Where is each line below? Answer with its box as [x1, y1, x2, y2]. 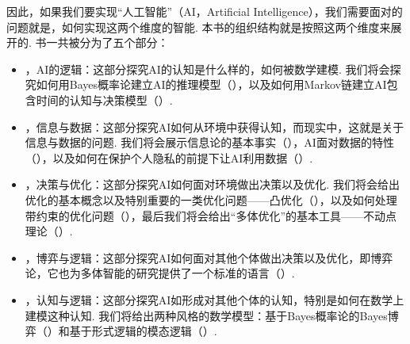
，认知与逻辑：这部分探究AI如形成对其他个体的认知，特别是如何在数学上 [25, 291, 404, 308]
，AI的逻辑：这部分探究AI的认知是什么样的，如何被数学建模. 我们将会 [25, 60, 390, 77]
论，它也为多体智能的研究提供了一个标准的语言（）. [25, 265, 295, 281]
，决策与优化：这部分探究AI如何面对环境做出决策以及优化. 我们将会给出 [25, 176, 400, 193]
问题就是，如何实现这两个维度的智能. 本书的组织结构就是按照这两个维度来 [6, 18, 391, 35]
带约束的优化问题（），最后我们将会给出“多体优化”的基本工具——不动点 [25, 207, 397, 224]
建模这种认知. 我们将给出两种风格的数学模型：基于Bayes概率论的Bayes [25, 307, 388, 323]
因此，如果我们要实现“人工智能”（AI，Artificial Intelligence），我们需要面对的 [6, 3, 403, 19]
